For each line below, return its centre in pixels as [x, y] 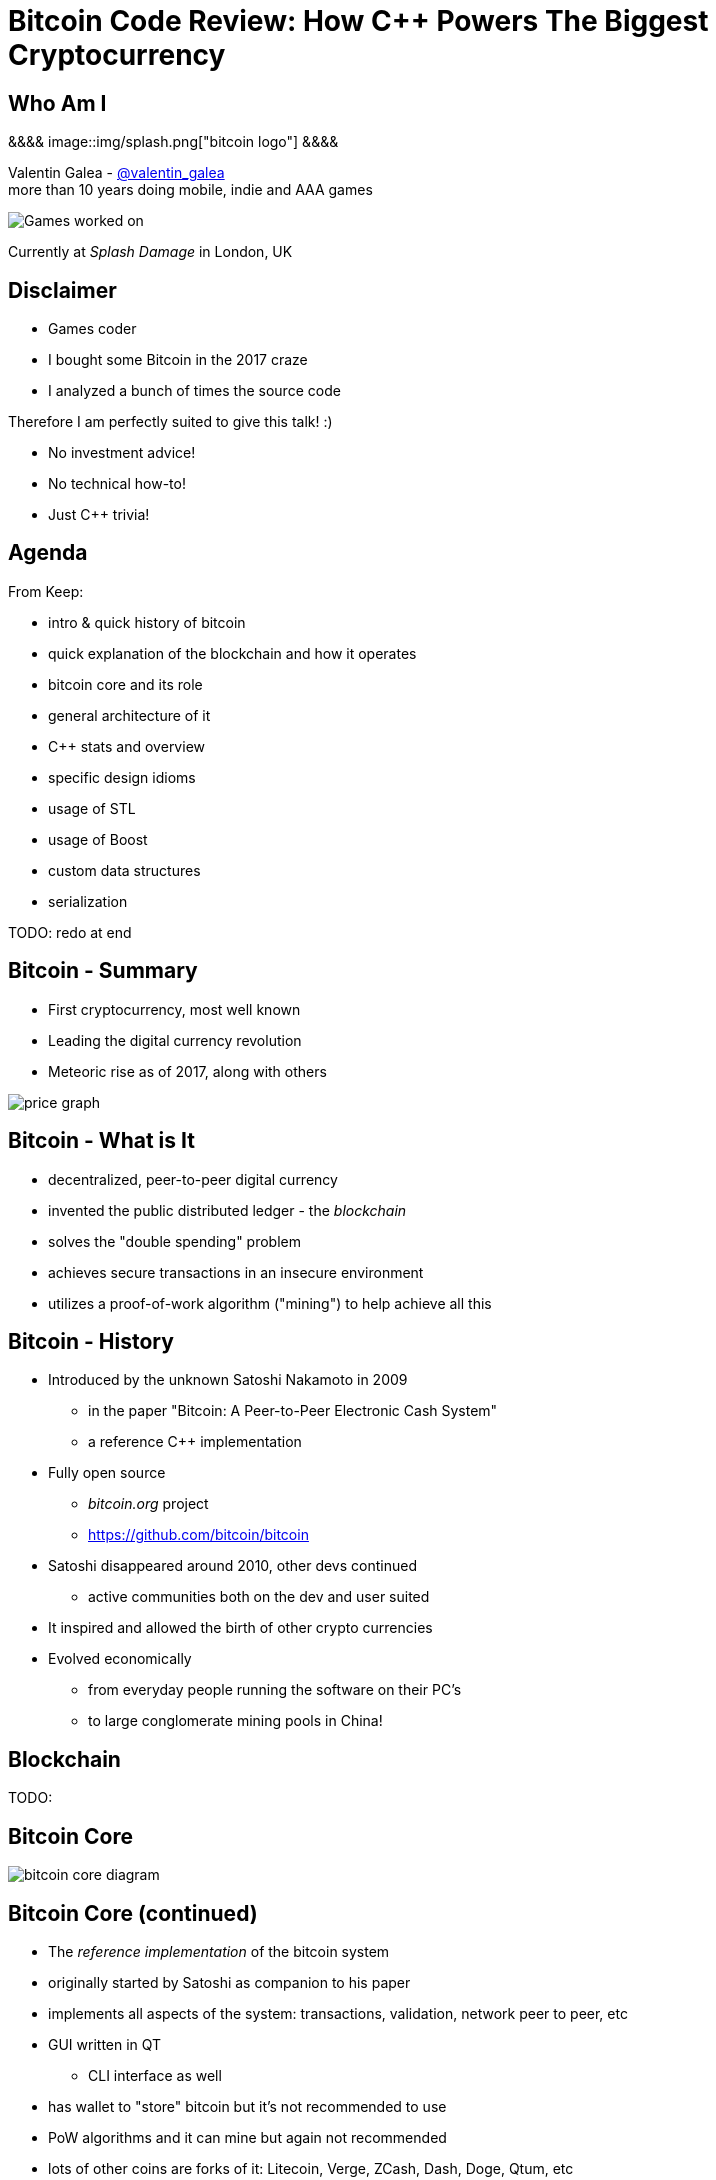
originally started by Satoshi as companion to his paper [229, 1982]
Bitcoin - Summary [103, 971]
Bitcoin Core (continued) [133, 1913]
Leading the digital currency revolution [175, 1040]
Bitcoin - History [91, 1341]
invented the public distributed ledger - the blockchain [227, 1210]
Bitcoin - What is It [101, 1141]
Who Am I [57, 103]
